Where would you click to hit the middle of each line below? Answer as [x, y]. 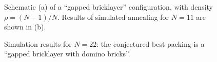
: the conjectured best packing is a [151, 43]
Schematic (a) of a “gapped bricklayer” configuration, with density [108, 7]
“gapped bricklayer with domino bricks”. [67, 54]
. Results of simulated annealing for [113, 17]
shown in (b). [25, 27]
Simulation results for [38, 43]
